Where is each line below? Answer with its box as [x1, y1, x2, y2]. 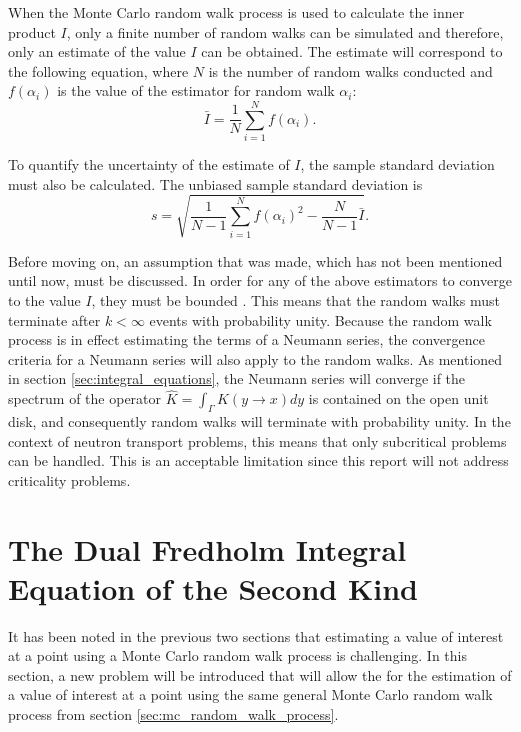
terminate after [8, 309, 101, 330]
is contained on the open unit [308, 388, 489, 409]
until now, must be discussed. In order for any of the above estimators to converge [8, 270, 512, 291]
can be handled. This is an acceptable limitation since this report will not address [8, 450, 509, 471]
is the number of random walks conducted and [208, 60, 493, 81]
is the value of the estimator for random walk [57, 80, 335, 101]
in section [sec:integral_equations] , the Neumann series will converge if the [8, 368, 466, 389]
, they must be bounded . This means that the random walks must [91, 290, 500, 311]
